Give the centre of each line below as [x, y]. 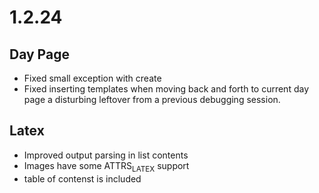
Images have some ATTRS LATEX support [106, 166]
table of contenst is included [82, 178]
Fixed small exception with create [92, 78]
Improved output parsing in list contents [106, 155]
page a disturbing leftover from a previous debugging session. [152, 99]
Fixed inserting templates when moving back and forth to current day [166, 89]
